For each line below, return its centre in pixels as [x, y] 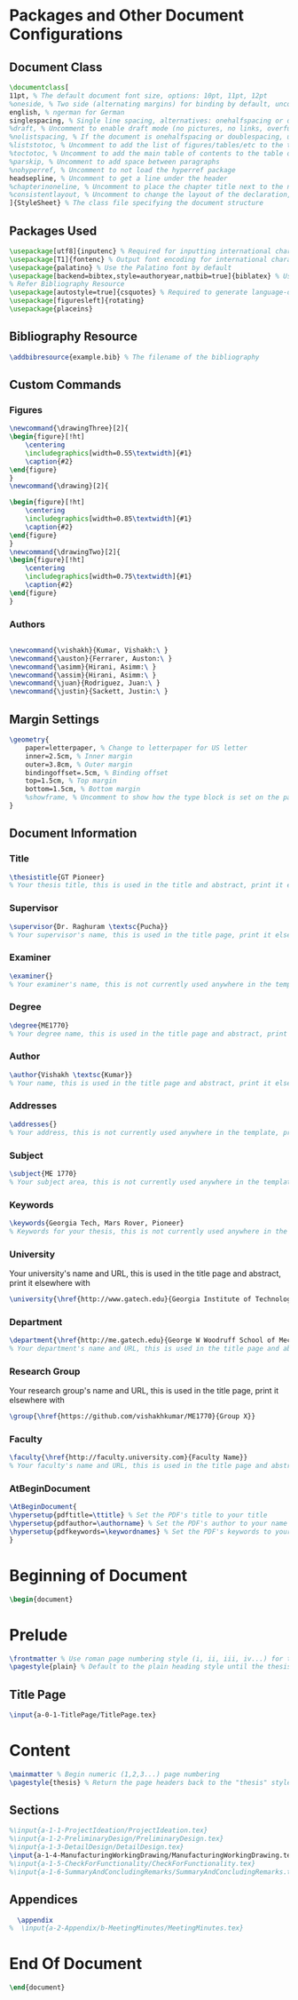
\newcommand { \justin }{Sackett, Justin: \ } [89, 692]
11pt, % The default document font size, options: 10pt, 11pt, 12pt [138, 95]
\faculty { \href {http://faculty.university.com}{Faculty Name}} [129, 1457]
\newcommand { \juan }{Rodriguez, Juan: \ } [85, 683]
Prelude [39, 1635]
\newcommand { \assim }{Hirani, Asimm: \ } [83, 675]
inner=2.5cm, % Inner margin [79, 756]
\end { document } [37, 1988]
